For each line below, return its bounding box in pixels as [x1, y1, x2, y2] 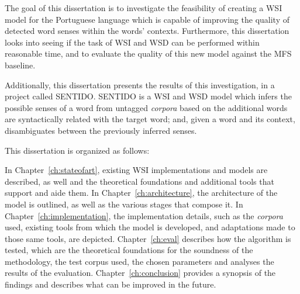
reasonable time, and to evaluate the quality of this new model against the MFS [5, 47, 292, 60]
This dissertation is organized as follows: [5, 144, 150, 156]
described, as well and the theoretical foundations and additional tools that [5, 175, 274, 187]
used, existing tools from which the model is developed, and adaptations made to [5, 221, 295, 233]
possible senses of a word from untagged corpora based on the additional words [5, 101, 288, 113]
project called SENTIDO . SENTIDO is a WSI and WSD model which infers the [5, 90, 292, 102]
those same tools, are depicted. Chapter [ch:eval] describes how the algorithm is [5, 232, 291, 244]
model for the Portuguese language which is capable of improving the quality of [5, 13, 289, 25]
